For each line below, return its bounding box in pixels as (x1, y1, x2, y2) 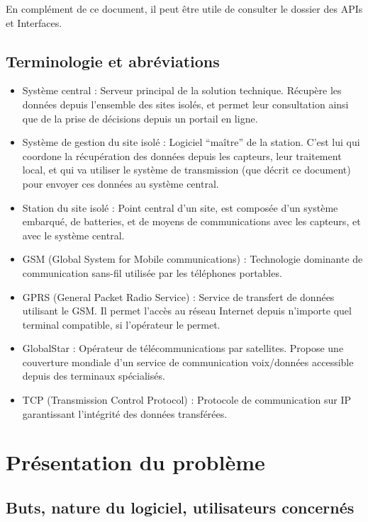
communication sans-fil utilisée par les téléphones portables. (22, 265, 282, 280)
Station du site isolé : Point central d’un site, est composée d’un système (22, 200, 338, 215)
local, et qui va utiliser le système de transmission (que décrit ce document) (22, 162, 351, 177)
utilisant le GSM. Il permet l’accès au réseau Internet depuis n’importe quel (22, 303, 352, 318)
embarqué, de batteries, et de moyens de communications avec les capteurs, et (22, 214, 361, 229)
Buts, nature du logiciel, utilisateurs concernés (6, 497, 355, 518)
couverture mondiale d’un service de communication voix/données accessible (22, 354, 354, 369)
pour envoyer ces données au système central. (22, 176, 219, 191)
